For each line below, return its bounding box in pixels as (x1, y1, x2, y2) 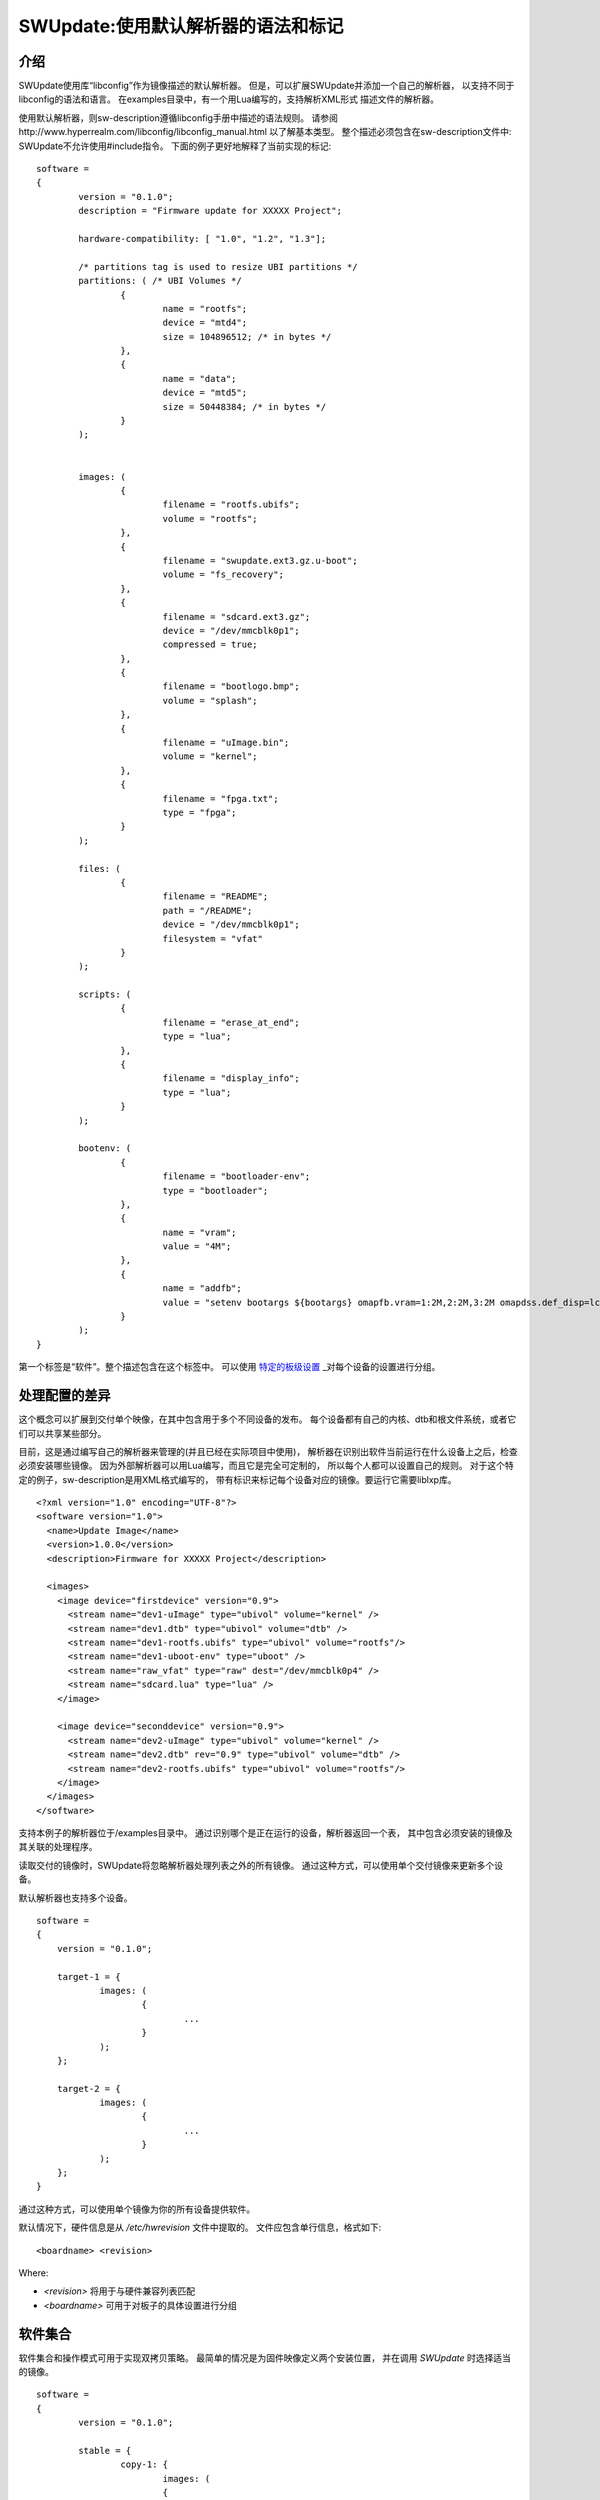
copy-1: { (120, 2459, 169, 2470)
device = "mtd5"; (162, 387, 248, 399)
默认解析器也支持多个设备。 (18, 1891, 133, 1904)
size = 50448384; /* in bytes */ (162, 401, 327, 412)
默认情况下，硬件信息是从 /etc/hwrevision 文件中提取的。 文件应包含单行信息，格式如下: (18, 2221, 382, 2234)
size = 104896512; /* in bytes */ (162, 331, 332, 342)
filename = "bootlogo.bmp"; (162, 681, 300, 692)
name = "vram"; (162, 1226, 237, 1238)
